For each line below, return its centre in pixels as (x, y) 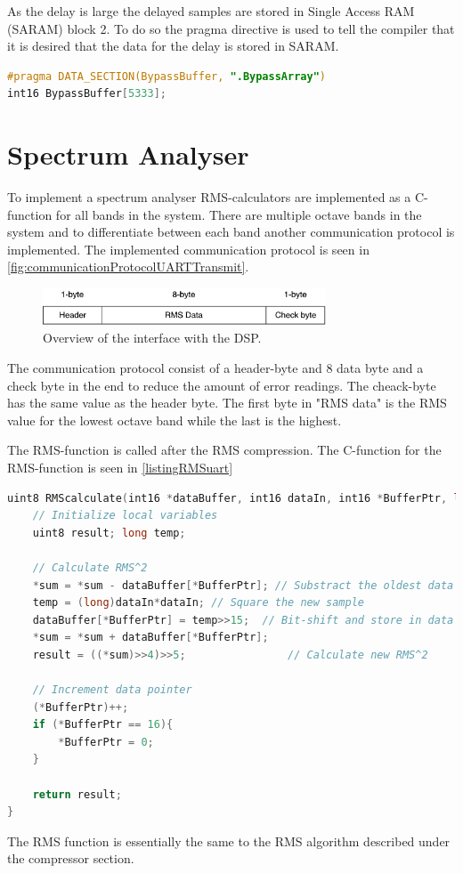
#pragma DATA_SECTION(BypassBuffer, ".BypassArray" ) (167, 76)
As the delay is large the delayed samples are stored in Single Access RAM (211, 11)
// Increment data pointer (112, 690)
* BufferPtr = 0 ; (106, 742)
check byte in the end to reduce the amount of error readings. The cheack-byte (222, 385)
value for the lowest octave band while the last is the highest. (175, 420)
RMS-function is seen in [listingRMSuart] (120, 467)
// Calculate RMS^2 (90, 567)
